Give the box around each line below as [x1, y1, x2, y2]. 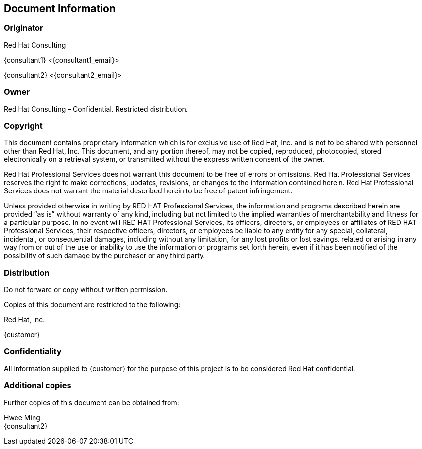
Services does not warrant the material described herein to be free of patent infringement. [4, 187, 293, 195]
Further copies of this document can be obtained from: [4, 398, 179, 407]
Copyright [4, 121, 43, 131]
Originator [4, 23, 43, 33]
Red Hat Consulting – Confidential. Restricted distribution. [4, 104, 188, 113]
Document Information [4, 2, 116, 15]
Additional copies [4, 380, 71, 391]
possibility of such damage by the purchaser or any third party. [4, 251, 205, 260]
